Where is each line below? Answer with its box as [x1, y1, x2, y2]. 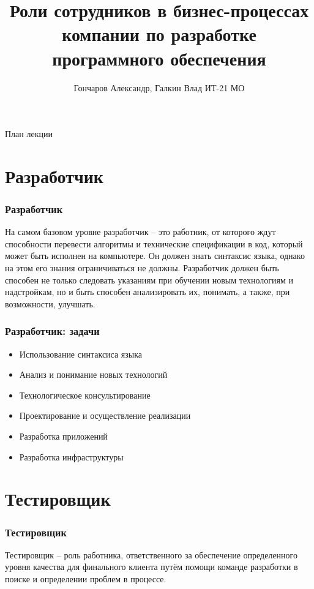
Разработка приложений [19, 430, 108, 443]
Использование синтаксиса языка [19, 347, 143, 360]
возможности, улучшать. [5, 297, 95, 310]
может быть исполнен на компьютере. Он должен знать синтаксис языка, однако [5, 249, 305, 262]
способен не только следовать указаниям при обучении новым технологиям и [5, 273, 293, 286]
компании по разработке [62, 21, 256, 47]
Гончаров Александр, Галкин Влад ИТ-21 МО [73, 81, 245, 94]
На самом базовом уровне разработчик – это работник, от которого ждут [5, 225, 276, 238]
